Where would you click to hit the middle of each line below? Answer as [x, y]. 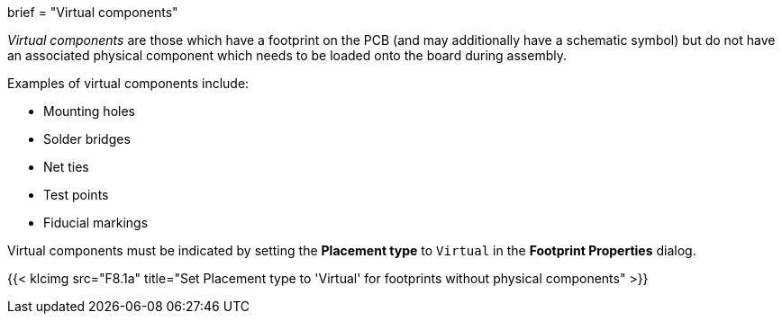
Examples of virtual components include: [128, 83]
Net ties [66, 167]
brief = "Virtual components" [93, 12]
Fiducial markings [96, 223]
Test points [76, 195]
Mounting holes [89, 111]
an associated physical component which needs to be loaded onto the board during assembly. [287, 55]
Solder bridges [87, 139]
